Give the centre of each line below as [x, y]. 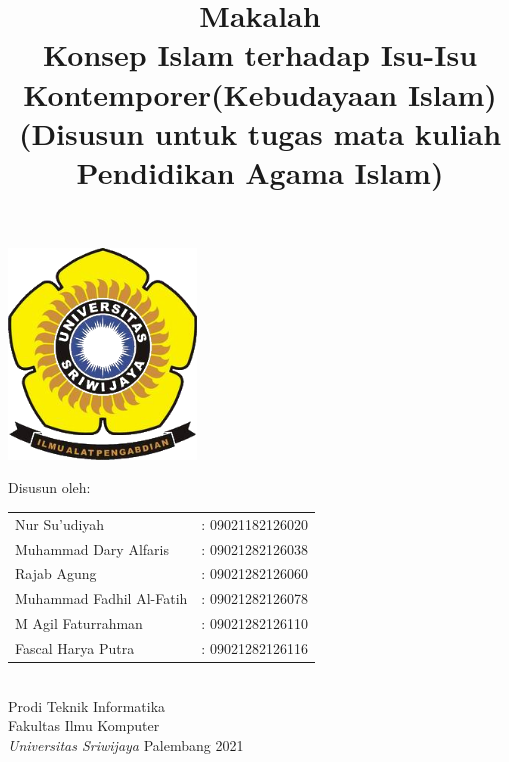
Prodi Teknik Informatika [87, 705]
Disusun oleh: [49, 487]
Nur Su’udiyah [60, 523]
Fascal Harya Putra [75, 647]
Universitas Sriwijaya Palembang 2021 [126, 744]
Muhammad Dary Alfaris [92, 548]
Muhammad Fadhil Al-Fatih [101, 598]
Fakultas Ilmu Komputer [84, 725]
